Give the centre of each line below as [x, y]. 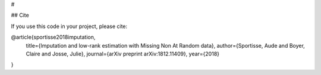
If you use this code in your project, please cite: [69, 26]
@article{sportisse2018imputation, [53, 37]
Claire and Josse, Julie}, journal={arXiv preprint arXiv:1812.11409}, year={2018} [123, 54]
